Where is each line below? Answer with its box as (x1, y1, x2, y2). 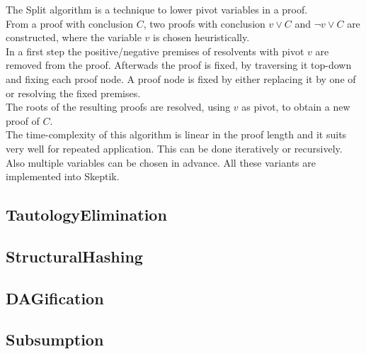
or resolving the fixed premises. (6, 85, 141, 100)
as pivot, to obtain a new (241, 99, 350, 114)
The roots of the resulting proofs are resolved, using (6, 99, 231, 114)
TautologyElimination (6, 204, 167, 226)
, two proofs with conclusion (143, 16, 265, 31)
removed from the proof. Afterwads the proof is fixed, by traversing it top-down (6, 57, 352, 72)
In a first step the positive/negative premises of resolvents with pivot (6, 43, 304, 58)
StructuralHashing (6, 245, 143, 267)
